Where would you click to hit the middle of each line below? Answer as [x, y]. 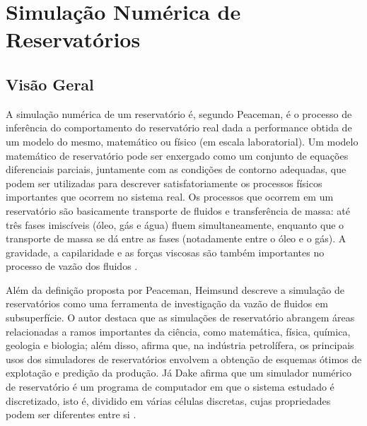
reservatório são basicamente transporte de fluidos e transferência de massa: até [178, 210]
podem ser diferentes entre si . [71, 414]
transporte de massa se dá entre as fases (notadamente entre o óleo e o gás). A [176, 238]
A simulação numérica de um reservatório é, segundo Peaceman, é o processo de [179, 113]
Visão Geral [50, 84]
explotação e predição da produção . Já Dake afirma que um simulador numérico [179, 373]
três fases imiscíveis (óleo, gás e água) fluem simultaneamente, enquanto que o [175, 224]
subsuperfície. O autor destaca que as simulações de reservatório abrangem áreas [180, 318]
